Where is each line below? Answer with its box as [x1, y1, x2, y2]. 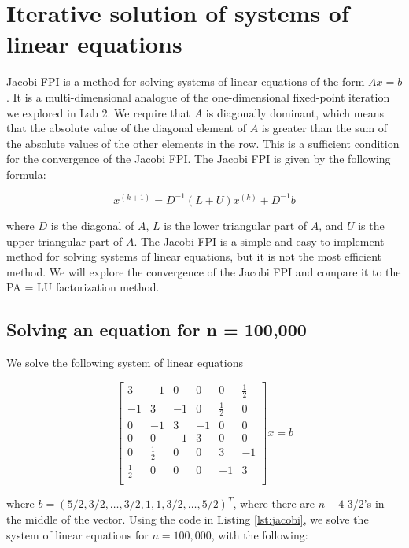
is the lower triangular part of [164, 217, 308, 233]
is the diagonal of [50, 217, 134, 233]
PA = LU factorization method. [6, 279, 160, 295]
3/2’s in [347, 495, 385, 512]
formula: [6, 165, 46, 182]
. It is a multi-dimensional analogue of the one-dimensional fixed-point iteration [6, 88, 390, 105]
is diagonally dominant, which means [205, 104, 384, 120]
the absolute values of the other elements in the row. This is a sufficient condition [6, 135, 400, 151]
